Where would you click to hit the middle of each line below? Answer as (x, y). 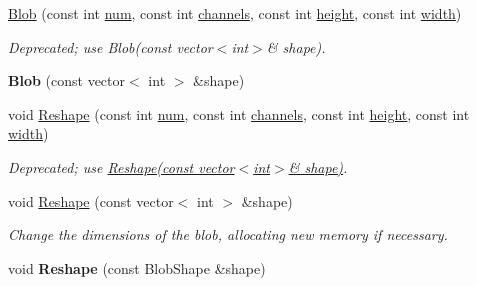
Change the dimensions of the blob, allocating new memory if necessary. (228, 234)
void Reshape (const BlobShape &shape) (137, 267)
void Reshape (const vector (91, 200)
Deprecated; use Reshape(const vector (121, 166)
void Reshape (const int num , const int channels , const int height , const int (239, 113)
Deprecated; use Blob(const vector (110, 46)
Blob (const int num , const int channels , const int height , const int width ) (235, 13)
